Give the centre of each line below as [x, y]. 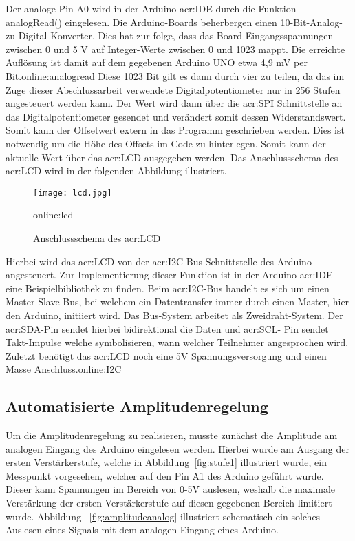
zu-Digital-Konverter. [50, 35]
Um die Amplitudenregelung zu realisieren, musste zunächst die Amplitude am [172, 435]
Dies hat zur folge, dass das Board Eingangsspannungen [216, 35]
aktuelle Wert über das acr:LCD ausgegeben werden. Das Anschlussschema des [172, 157]
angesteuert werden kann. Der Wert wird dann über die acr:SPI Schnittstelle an [174, 103]
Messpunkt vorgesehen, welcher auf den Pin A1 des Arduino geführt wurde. [165, 475]
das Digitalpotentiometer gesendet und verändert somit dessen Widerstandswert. [176, 116]
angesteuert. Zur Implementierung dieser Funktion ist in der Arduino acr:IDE [169, 275]
